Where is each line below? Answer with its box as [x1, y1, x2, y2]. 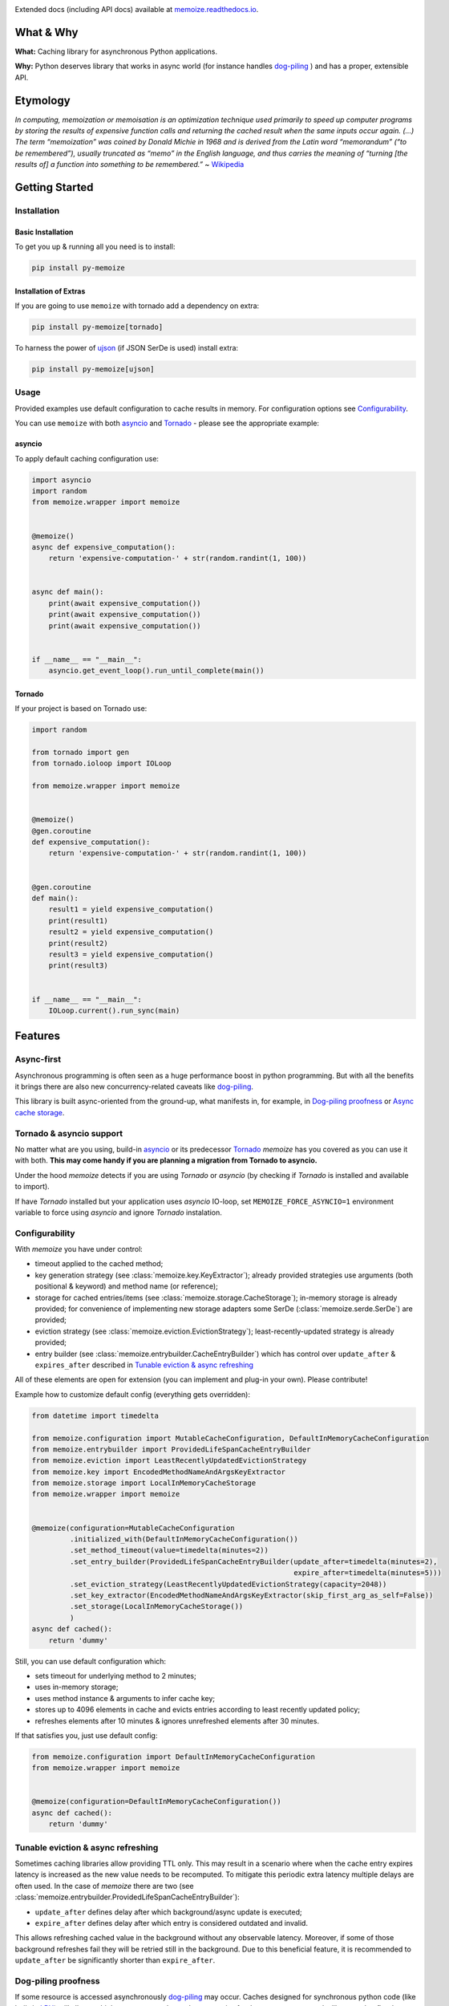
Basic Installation [14, 227, 74, 237]
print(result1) [48, 916, 108, 925]
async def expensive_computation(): [31, 542, 176, 551]
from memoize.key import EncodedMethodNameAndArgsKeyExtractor [31, 1467, 286, 1476]
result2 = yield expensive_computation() [48, 928, 214, 936]
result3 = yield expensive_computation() [48, 949, 214, 959]
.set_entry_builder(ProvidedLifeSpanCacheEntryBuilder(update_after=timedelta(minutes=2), [69, 1557, 438, 1566]
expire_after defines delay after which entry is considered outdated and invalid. [34, 1918, 309, 1927]
